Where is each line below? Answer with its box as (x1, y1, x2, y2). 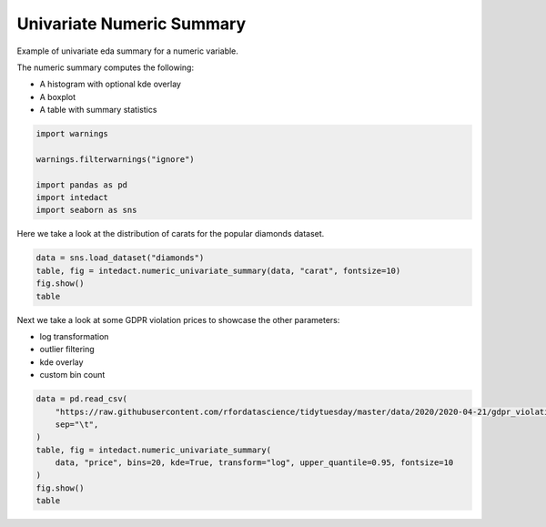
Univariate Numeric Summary (16, 14, 246, 34)
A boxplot (39, 91, 76, 102)
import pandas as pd (35, 179, 127, 190)
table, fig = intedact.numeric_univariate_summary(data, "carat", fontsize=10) (35, 265, 401, 276)
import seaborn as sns (35, 205, 137, 216)
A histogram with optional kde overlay (39, 78, 182, 90)
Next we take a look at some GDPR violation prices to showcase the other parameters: (16, 314, 340, 325)
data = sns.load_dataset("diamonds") (35, 253, 205, 263)
